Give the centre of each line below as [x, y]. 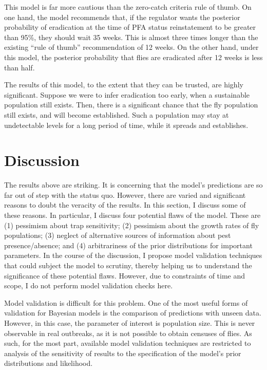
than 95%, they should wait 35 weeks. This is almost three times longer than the [131, 37]
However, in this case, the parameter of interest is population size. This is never [130, 322]
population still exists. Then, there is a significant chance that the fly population [131, 105]
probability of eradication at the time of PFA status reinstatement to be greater [130, 27]
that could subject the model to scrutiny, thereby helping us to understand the [128, 265]
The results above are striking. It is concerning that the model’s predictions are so [133, 185]
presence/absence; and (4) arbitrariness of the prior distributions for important [128, 245]
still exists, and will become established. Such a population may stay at [117, 114]
